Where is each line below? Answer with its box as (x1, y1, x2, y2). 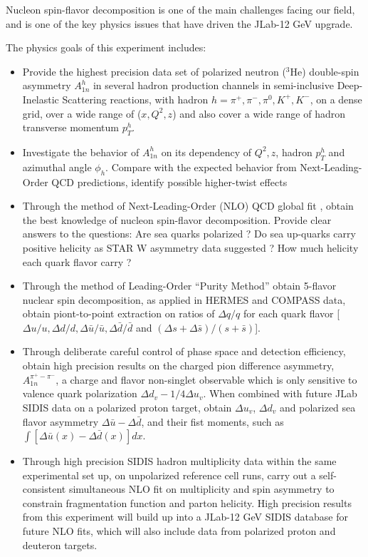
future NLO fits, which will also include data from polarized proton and (22, 523, 336, 538)
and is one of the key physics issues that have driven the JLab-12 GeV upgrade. (6, 16, 353, 31)
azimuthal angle (22, 159, 92, 174)
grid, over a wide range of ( (22, 106, 142, 121)
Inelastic (22, 91, 59, 106)
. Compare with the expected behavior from (105, 159, 297, 174)
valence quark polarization (22, 386, 137, 401)
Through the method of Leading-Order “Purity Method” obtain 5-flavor (22, 278, 337, 293)
